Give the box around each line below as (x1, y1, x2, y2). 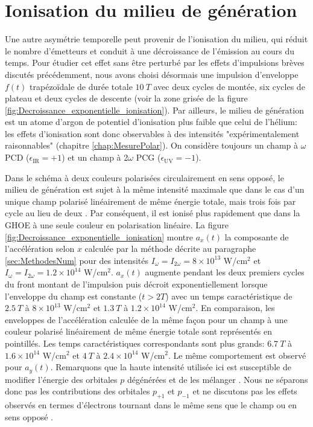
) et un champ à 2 (62, 151, 128, 164)
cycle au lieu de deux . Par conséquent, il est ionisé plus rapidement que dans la (5, 207, 300, 219)
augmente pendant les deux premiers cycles (145, 266, 305, 278)
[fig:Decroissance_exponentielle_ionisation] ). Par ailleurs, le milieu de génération (5, 103, 304, 116)
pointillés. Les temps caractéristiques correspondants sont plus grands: (5, 336, 265, 349)
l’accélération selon (5, 242, 75, 255)
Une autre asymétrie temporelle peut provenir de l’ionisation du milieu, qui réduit (5, 33, 308, 45)
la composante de (224, 230, 289, 243)
